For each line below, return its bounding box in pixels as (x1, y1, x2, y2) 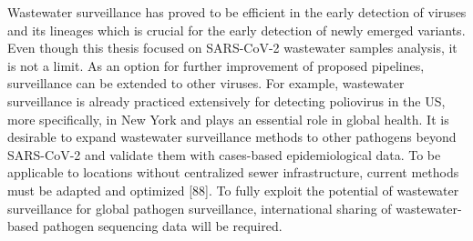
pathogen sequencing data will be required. (42, 216, 283, 236)
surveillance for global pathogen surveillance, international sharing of (7, 198, 392, 217)
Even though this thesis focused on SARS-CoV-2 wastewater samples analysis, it (7, 38, 458, 57)
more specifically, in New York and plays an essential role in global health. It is (7, 109, 449, 128)
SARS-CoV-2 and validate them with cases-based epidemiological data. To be (7, 145, 441, 164)
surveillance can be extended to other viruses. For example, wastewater (7, 74, 405, 93)
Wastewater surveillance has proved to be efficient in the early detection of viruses (7, 3, 467, 21)
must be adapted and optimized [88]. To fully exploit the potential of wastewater (7, 180, 459, 199)
